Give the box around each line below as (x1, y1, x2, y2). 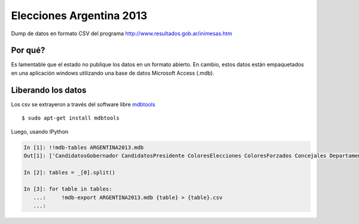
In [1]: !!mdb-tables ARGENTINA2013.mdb (23, 144, 144, 151)
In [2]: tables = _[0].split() (23, 169, 116, 176)
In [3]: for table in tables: (23, 186, 112, 192)
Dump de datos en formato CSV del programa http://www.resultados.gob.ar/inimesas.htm (11, 30, 233, 37)
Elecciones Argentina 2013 (11, 9, 148, 22)
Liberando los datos (11, 85, 87, 95)
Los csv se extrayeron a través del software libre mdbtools (11, 100, 156, 108)
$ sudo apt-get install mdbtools (22, 115, 120, 122)
